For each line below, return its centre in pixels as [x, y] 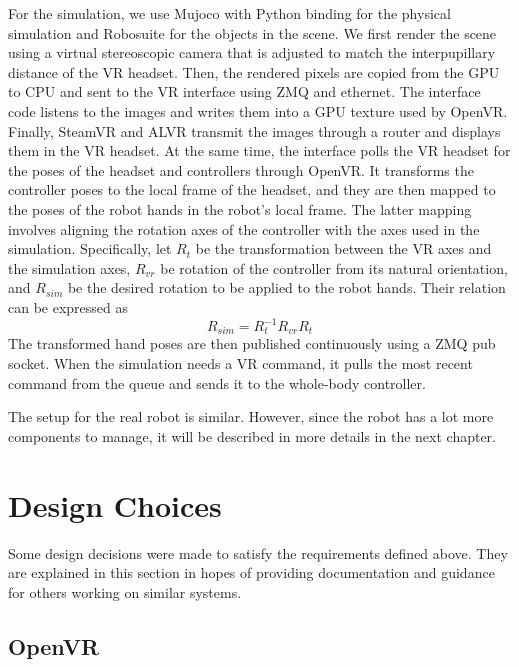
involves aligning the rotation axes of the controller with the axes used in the [244, 228]
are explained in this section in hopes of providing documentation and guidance [251, 572]
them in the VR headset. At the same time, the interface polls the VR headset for [259, 150]
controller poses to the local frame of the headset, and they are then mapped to [252, 189]
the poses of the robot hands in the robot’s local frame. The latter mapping [240, 208]
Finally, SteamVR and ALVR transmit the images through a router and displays [254, 130]
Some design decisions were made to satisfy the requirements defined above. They [258, 552]
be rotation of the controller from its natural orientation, [334, 267]
